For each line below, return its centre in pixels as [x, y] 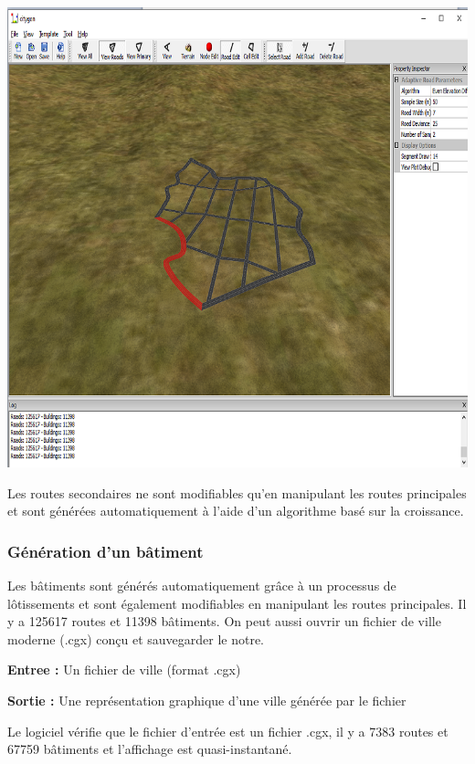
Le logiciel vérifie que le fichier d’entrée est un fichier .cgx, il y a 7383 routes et [228, 731]
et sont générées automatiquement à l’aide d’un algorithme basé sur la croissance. [236, 511]
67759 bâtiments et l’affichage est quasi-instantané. [150, 749]
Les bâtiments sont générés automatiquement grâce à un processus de [202, 585]
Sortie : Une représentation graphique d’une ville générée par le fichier [207, 700]
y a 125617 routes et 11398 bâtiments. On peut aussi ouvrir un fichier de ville [224, 621]
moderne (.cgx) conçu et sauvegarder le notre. [136, 638]
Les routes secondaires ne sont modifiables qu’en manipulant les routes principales [237, 492]
